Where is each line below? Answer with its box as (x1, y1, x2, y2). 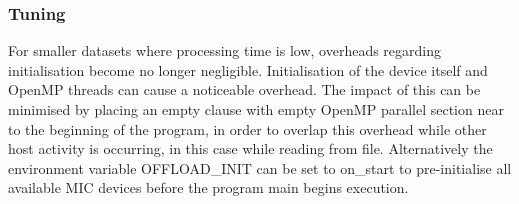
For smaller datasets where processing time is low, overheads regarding (8, 40, 442, 61)
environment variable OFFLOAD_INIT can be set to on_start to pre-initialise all (8, 157, 512, 178)
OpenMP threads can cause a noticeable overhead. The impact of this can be (8, 79, 481, 100)
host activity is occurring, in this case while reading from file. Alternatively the (8, 138, 493, 159)
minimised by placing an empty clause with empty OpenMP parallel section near (8, 99, 504, 119)
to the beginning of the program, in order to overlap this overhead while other (8, 118, 487, 139)
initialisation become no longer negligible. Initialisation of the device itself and (8, 59, 488, 80)
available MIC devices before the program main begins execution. (8, 177, 409, 198)
